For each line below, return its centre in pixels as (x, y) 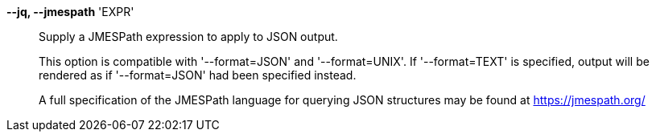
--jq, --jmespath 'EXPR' (70, 12)
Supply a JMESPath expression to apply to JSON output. (188, 37)
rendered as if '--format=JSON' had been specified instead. (198, 75)
